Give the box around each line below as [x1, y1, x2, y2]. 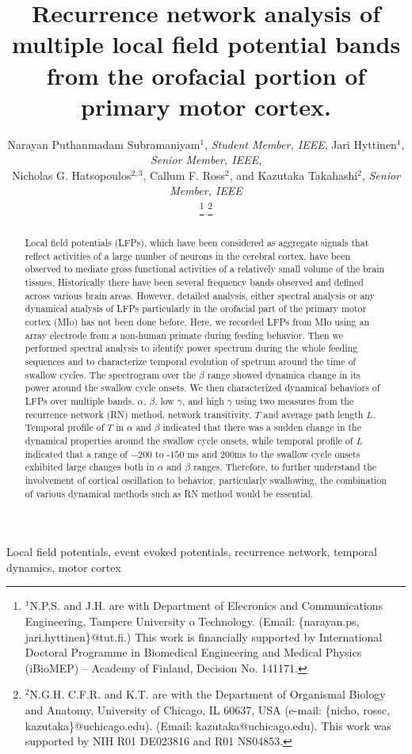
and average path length [263, 407, 364, 421]
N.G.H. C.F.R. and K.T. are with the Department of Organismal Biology [29, 686, 386, 703]
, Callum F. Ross [143, 166, 226, 183]
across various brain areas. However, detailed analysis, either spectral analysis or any [25, 288, 375, 302]
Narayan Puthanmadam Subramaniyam [7, 135, 200, 152]
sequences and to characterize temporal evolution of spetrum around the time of [25, 355, 356, 368]
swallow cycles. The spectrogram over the [25, 367, 196, 381]
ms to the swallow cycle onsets [234, 447, 360, 460]
